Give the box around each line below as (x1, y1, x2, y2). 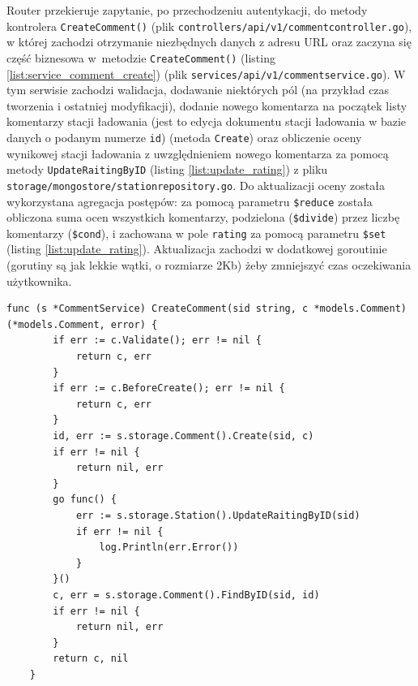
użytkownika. (6, 272, 72, 289)
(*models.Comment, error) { (6, 318, 158, 330)
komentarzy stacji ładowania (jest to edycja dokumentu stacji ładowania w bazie (6, 113, 407, 130)
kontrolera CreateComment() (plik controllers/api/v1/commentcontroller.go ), (6, 17, 412, 34)
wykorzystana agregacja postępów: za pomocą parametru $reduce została (6, 192, 373, 209)
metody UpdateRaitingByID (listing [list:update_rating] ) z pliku (6, 161, 328, 178)
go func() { (53, 494, 117, 506)
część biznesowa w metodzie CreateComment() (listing (6, 49, 275, 66)
